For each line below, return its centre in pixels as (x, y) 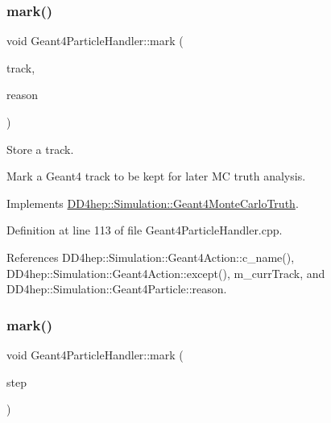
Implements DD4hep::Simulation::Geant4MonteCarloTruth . (153, 203)
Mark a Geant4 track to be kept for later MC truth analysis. (156, 176)
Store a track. (40, 149)
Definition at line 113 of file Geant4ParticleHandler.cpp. (145, 230)
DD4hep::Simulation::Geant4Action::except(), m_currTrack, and (166, 273)
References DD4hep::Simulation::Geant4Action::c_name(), (151, 257)
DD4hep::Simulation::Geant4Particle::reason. (117, 289)
